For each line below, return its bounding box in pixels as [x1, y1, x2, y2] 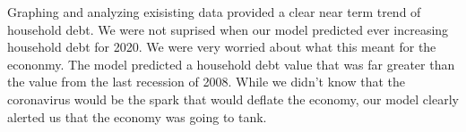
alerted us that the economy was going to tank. [7, 107, 267, 126]
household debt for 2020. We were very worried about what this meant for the [7, 37, 436, 56]
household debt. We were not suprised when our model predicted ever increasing [7, 20, 449, 38]
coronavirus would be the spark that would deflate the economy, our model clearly [7, 89, 459, 108]
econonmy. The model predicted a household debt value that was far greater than [7, 54, 455, 73]
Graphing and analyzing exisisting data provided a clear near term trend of [7, 3, 421, 21]
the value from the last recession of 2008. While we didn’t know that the [7, 72, 406, 91]
